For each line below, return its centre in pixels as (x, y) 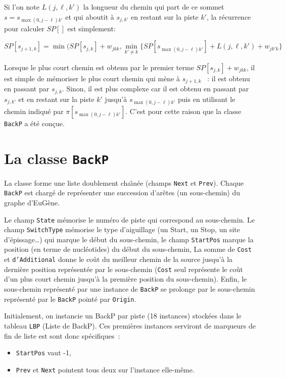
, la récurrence (229, 16)
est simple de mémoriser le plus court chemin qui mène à (92, 78)
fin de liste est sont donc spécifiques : (62, 335)
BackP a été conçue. (34, 123)
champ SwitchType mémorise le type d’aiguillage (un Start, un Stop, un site (122, 229)
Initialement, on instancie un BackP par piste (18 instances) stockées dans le (123, 316)
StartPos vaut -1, (43, 353)
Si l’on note (22, 7)
